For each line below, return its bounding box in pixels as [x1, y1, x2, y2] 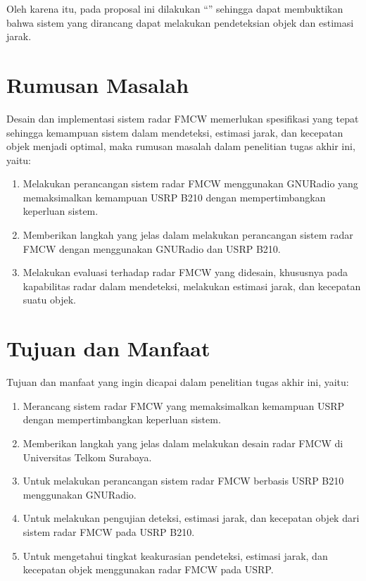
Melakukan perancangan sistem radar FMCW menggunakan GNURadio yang [23, 176, 358, 191]
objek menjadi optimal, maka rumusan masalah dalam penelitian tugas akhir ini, [6, 139, 355, 154]
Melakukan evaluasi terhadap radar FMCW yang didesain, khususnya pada [23, 265, 348, 280]
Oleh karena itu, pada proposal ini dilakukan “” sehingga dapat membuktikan [6, 1, 343, 15]
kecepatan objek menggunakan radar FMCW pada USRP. [23, 562, 274, 577]
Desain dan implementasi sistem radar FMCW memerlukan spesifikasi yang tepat [6, 111, 359, 125]
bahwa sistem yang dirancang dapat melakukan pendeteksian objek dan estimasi [6, 15, 354, 30]
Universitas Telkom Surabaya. [23, 449, 152, 464]
